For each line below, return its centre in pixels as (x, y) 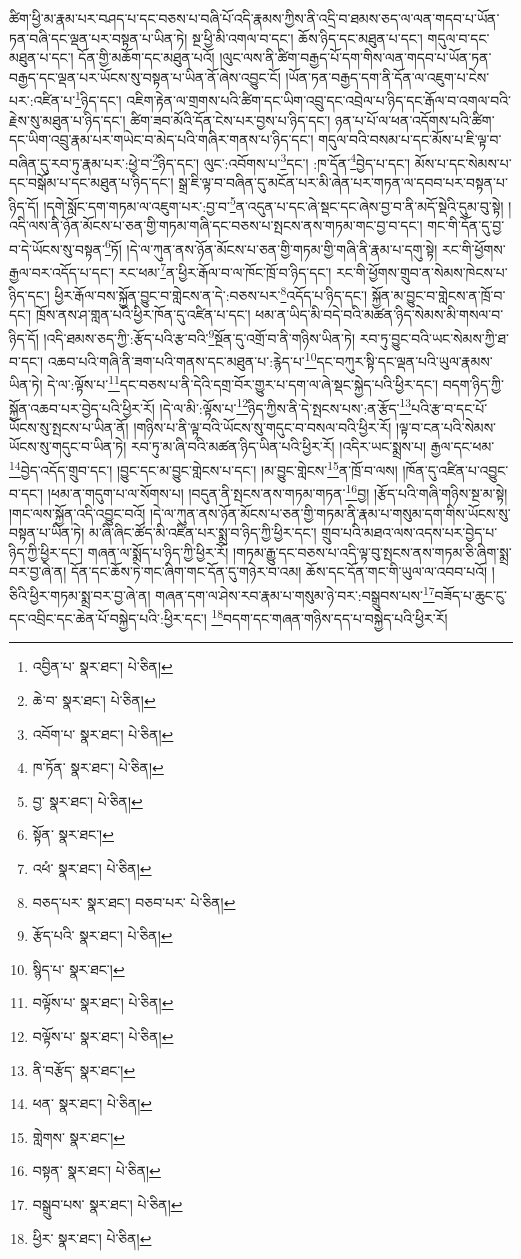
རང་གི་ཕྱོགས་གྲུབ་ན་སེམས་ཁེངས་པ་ (422, 271)
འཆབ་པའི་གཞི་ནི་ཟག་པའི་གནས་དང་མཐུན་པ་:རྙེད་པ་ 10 (182, 359)
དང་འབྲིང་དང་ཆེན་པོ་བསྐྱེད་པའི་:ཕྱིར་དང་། (108, 617)
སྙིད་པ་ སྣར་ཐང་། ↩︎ (78, 968)
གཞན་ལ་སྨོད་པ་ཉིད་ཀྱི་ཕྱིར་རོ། (158, 551)
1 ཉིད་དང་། (98, 99)
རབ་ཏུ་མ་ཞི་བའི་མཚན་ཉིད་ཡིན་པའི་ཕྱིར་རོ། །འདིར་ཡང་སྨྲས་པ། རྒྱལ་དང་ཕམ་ (313, 446)
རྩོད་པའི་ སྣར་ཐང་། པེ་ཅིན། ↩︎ (102, 935)
